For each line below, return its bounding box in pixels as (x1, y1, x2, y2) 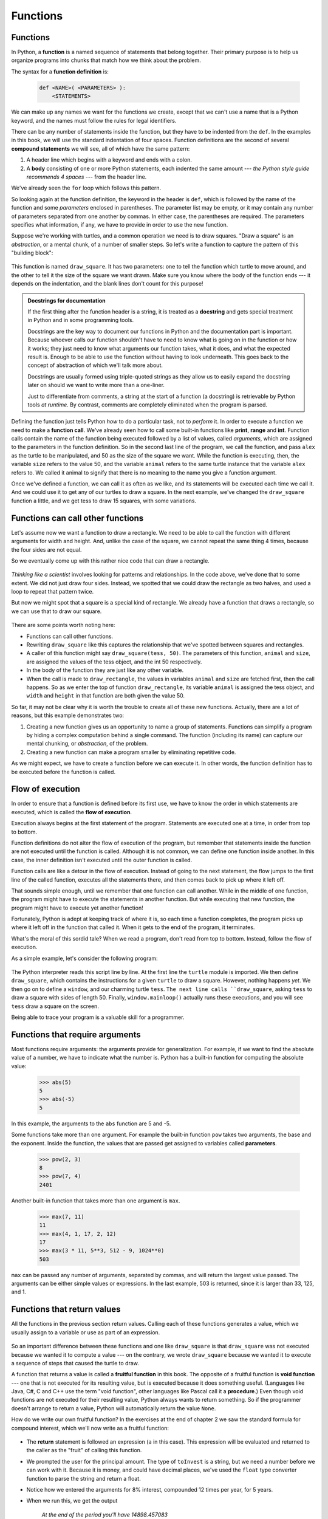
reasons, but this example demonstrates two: (11, 711, 125, 719)
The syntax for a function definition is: (11, 67, 109, 75)
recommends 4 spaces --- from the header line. (26, 173, 147, 180)
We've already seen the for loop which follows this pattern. (11, 184, 161, 191)
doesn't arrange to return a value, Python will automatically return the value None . (11, 1404, 216, 1412)
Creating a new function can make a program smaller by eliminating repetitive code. (26, 748, 236, 756)
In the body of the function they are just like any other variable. (26, 667, 184, 674)
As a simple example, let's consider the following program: (11, 955, 158, 962)
